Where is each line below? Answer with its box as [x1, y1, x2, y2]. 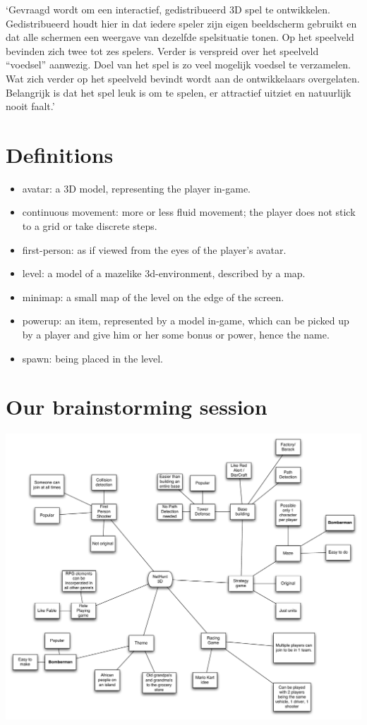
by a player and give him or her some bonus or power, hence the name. [22, 327, 330, 342]
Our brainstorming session [6, 392, 267, 421]
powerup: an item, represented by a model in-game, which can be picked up [22, 313, 349, 328]
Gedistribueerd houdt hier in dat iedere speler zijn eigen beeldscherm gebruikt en [6, 16, 357, 30]
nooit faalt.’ [6, 99, 55, 114]
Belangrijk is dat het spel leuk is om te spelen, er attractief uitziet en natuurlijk [6, 85, 351, 99]
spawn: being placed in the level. [22, 351, 163, 365]
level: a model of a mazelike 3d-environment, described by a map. [22, 266, 306, 281]
